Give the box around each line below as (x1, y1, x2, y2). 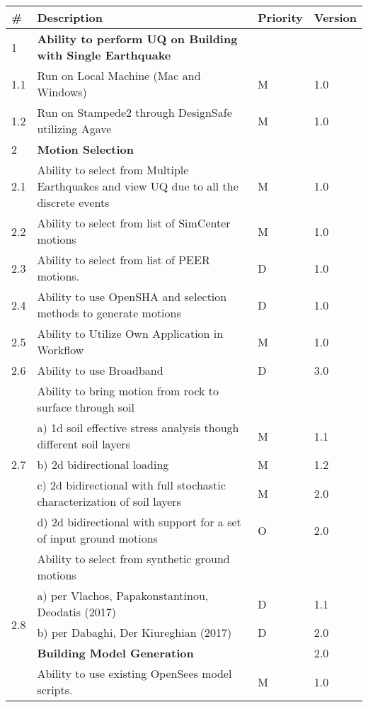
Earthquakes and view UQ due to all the (37, 178, 238, 194)
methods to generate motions (37, 305, 181, 321)
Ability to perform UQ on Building (37, 30, 238, 47)
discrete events (37, 194, 110, 210)
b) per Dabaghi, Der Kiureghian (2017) (37, 624, 232, 640)
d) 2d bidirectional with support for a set (37, 514, 241, 530)
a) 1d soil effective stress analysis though (37, 419, 239, 436)
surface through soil (37, 399, 135, 415)
